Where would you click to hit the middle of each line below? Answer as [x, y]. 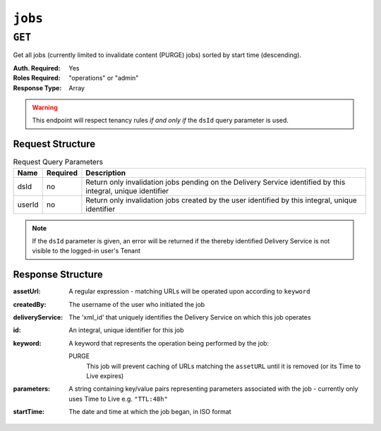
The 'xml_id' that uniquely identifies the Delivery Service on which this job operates [190, 317]
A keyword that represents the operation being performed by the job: [169, 343]
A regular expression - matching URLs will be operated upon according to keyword [189, 291]
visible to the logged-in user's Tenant [86, 251]
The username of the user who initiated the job [137, 304]
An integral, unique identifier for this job [126, 330]
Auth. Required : [37, 68]
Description [106, 173]
